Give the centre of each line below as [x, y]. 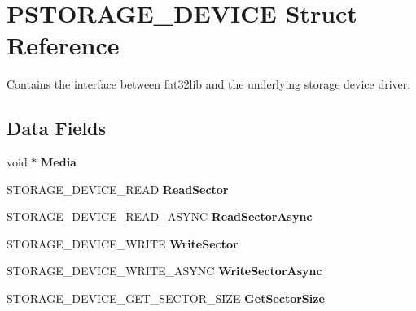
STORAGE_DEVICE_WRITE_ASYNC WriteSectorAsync [164, 271]
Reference [63, 45]
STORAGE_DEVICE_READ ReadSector [118, 189]
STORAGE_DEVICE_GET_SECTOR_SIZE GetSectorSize [166, 298]
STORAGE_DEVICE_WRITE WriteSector [123, 243]
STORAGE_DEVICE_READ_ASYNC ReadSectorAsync [160, 216]
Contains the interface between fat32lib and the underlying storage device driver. [209, 84]
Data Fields [57, 128]
